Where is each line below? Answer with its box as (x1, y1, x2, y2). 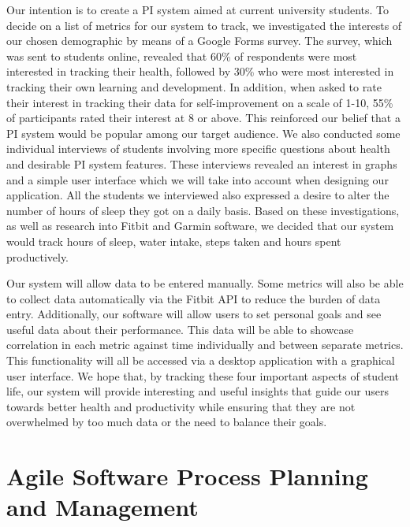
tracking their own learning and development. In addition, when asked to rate (6, 78, 382, 95)
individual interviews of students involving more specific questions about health (6, 140, 390, 157)
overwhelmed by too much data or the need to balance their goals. (6, 414, 327, 430)
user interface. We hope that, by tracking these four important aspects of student (6, 367, 399, 384)
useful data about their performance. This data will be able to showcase (6, 321, 354, 337)
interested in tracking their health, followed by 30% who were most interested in (6, 63, 394, 80)
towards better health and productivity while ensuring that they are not (6, 398, 356, 414)
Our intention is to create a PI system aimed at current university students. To (6, 2, 389, 17)
